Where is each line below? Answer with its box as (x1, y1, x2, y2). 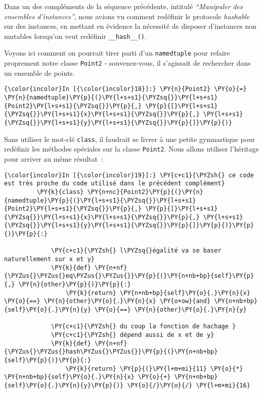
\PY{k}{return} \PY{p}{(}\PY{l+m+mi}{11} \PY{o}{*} (65, 365, 243, 372)
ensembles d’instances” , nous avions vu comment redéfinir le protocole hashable (4, 11, 250, 21)
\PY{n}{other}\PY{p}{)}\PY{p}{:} (18, 281, 131, 288)
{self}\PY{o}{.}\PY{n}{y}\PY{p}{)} (4, 381, 124, 389)
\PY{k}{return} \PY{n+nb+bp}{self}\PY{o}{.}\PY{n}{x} (65, 289, 250, 297)
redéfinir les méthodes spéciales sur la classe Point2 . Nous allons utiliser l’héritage (4, 143, 259, 154)
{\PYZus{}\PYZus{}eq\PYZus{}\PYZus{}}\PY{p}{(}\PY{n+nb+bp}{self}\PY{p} (4, 272, 254, 280)
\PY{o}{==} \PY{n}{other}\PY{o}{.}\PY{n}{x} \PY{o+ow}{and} (4, 298, 211, 305)
